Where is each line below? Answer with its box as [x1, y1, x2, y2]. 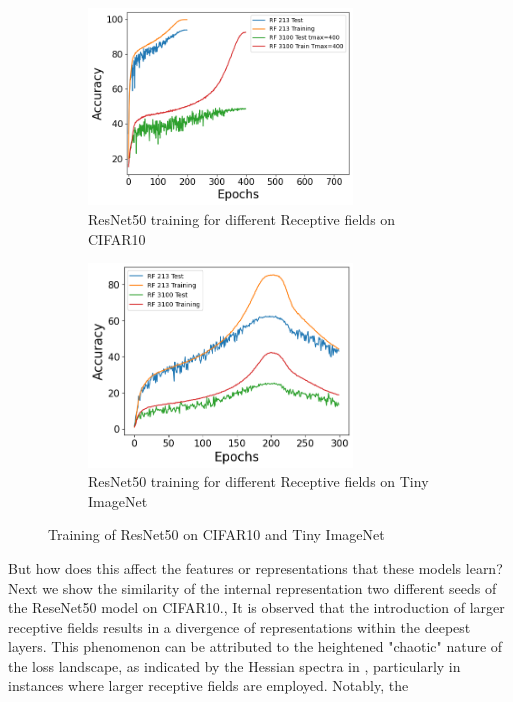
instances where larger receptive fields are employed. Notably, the [8, 675, 409, 696]
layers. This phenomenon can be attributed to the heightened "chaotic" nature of [8, 636, 503, 657]
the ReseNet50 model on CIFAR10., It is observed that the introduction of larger [8, 597, 505, 618]
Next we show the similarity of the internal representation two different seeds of [8, 577, 497, 598]
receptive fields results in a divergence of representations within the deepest [8, 616, 471, 637]
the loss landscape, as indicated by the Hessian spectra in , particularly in [8, 655, 461, 676]
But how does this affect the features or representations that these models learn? [8, 557, 503, 578]
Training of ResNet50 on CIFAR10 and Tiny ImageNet [48, 524, 385, 545]
